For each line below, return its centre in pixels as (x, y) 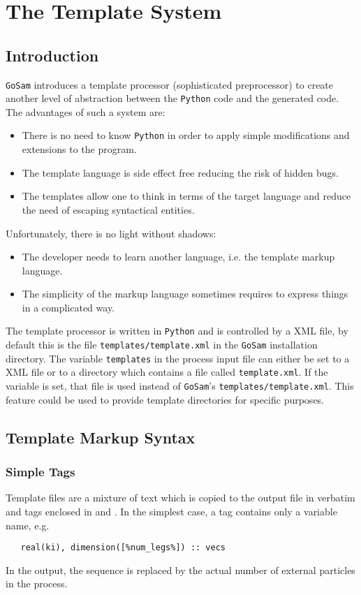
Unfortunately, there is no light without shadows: (111, 233)
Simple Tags (40, 472)
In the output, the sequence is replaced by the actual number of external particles (180, 570)
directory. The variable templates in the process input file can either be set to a (178, 358)
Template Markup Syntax (101, 437)
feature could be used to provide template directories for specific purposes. (165, 399)
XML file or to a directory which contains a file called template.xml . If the (167, 372)
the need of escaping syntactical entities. (108, 209)
